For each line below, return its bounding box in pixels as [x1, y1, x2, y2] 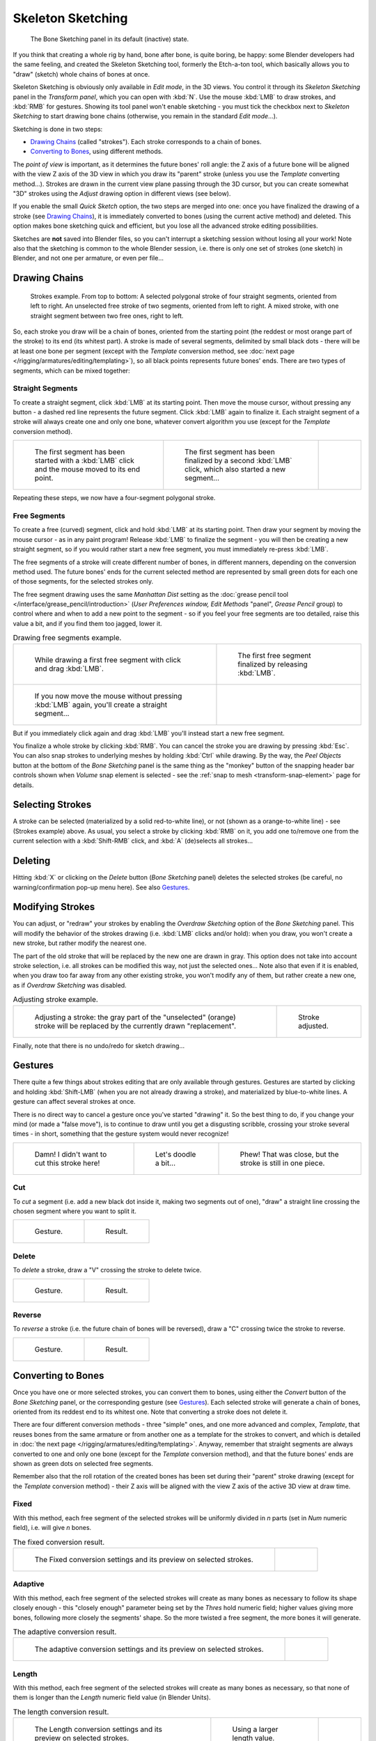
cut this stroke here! [34, 1158, 100, 1168]
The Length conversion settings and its [34, 1724, 163, 1734]
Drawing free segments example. [13, 633, 122, 643]
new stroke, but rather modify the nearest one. [13, 939, 147, 947]
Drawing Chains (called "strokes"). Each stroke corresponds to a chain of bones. [30, 138, 262, 146]
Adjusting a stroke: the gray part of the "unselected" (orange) [34, 1012, 236, 1022]
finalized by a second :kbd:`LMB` [185, 456, 292, 466]
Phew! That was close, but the [240, 1149, 339, 1159]
